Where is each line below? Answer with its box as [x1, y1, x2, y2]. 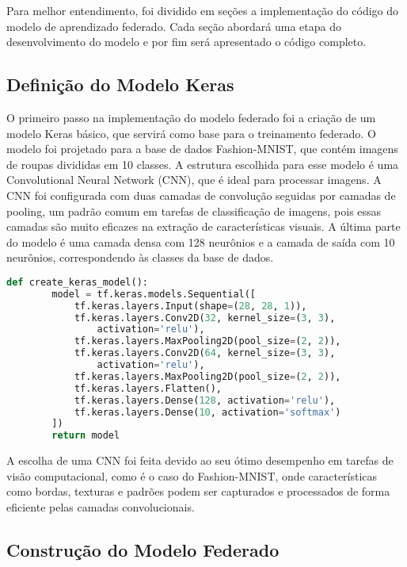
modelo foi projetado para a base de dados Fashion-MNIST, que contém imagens [6, 140, 398, 157]
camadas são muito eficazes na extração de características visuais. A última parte [6, 218, 401, 235]
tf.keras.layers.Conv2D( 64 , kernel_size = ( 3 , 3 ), [74, 347, 336, 359]
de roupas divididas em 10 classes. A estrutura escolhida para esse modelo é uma [6, 155, 399, 172]
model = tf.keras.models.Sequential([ [51, 288, 257, 300]
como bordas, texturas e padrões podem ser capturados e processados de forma [6, 483, 390, 500]
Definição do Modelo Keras [6, 72, 234, 97]
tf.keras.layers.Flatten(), [74, 382, 223, 394]
